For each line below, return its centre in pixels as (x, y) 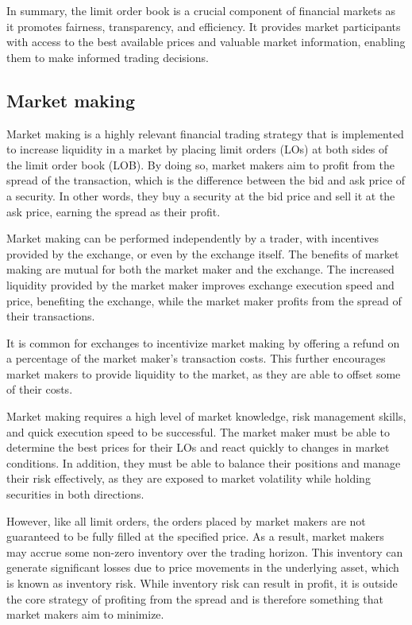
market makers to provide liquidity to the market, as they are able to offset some (204, 373)
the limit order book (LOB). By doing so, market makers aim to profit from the (201, 164)
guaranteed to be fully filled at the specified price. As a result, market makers (195, 536)
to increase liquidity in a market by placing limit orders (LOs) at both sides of (197, 149)
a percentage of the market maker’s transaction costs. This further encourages (196, 358)
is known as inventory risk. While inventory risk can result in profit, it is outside (202, 583)
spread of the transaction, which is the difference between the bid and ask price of (206, 180)
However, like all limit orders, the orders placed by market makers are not (186, 520)
